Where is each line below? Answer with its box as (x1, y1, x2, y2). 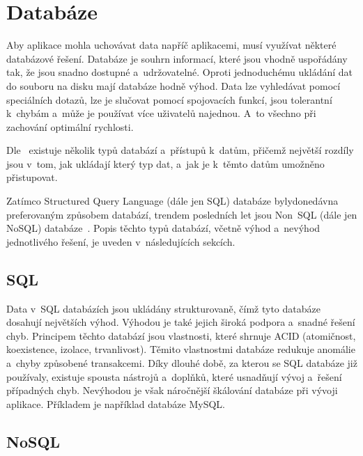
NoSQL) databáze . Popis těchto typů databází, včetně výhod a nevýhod (6, 221, 320, 235)
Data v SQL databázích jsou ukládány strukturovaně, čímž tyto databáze (6, 301, 320, 315)
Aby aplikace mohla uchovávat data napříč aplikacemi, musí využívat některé (6, 38, 337, 52)
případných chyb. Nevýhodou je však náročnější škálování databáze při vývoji (6, 383, 338, 398)
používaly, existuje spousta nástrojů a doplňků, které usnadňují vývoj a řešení (6, 369, 342, 384)
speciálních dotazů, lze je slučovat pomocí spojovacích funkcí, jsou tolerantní (6, 92, 332, 107)
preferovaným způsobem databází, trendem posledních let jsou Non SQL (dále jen (6, 207, 357, 221)
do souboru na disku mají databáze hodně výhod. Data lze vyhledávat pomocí (6, 78, 341, 93)
